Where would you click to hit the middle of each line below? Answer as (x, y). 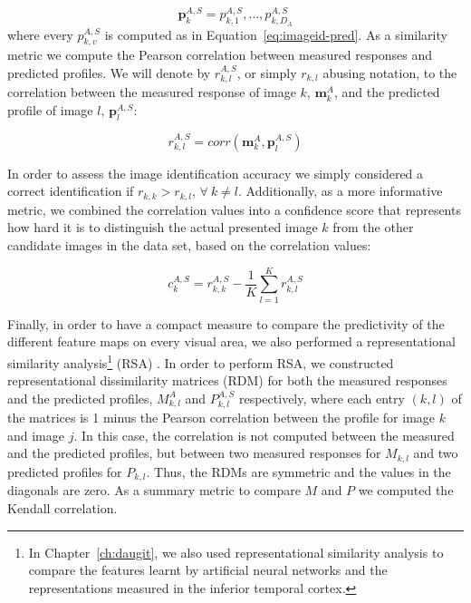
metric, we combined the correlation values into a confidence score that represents (234, 209)
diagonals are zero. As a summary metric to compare (154, 490)
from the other (373, 227)
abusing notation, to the (390, 73)
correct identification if (71, 191)
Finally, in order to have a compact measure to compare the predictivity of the (226, 323)
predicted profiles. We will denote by (109, 73)
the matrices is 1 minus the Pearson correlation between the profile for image (221, 418)
